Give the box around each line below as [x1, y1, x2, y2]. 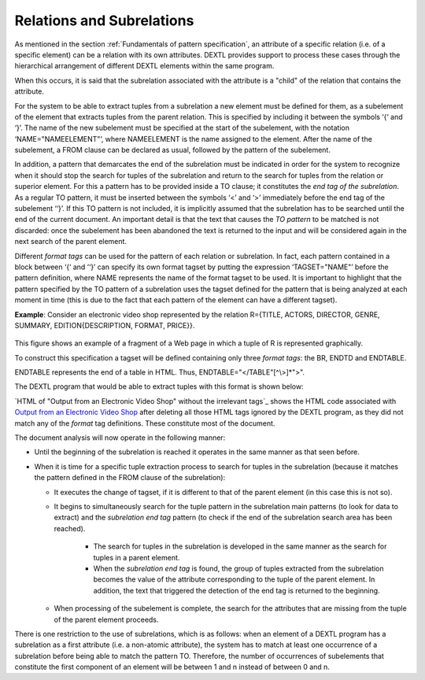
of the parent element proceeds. [54, 615, 159, 624]
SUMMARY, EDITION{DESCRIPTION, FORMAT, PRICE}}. [14, 320, 195, 330]
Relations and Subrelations [14, 12, 194, 29]
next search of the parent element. [14, 237, 128, 246]
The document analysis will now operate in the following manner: [14, 433, 226, 442]
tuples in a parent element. [93, 552, 180, 562]
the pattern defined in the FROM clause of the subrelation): [34, 473, 226, 482]
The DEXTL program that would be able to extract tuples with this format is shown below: [14, 382, 304, 391]
